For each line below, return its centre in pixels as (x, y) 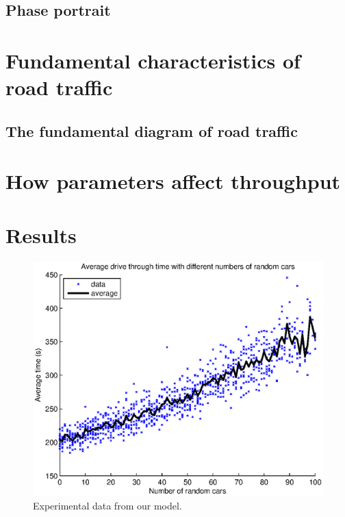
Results (41, 235)
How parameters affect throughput (173, 181)
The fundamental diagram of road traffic (152, 130)
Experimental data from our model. (107, 505)
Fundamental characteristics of (153, 60)
